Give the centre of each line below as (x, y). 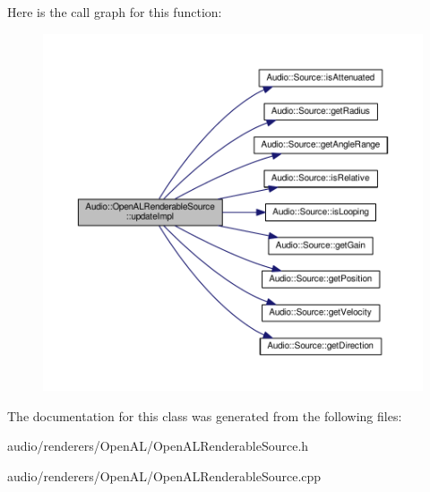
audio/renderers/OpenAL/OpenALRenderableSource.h (158, 446)
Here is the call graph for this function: (115, 12)
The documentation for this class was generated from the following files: (205, 415)
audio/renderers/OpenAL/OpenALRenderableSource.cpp (164, 475)
